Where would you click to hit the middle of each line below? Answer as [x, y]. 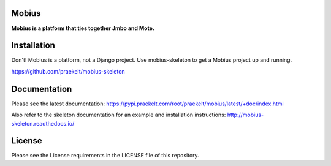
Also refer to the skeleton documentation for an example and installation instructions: [119, 115]
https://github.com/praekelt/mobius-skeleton [68, 71]
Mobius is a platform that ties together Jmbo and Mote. [83, 28]
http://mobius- [245, 115]
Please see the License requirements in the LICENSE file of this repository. [105, 156]
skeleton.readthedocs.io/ [43, 123]
